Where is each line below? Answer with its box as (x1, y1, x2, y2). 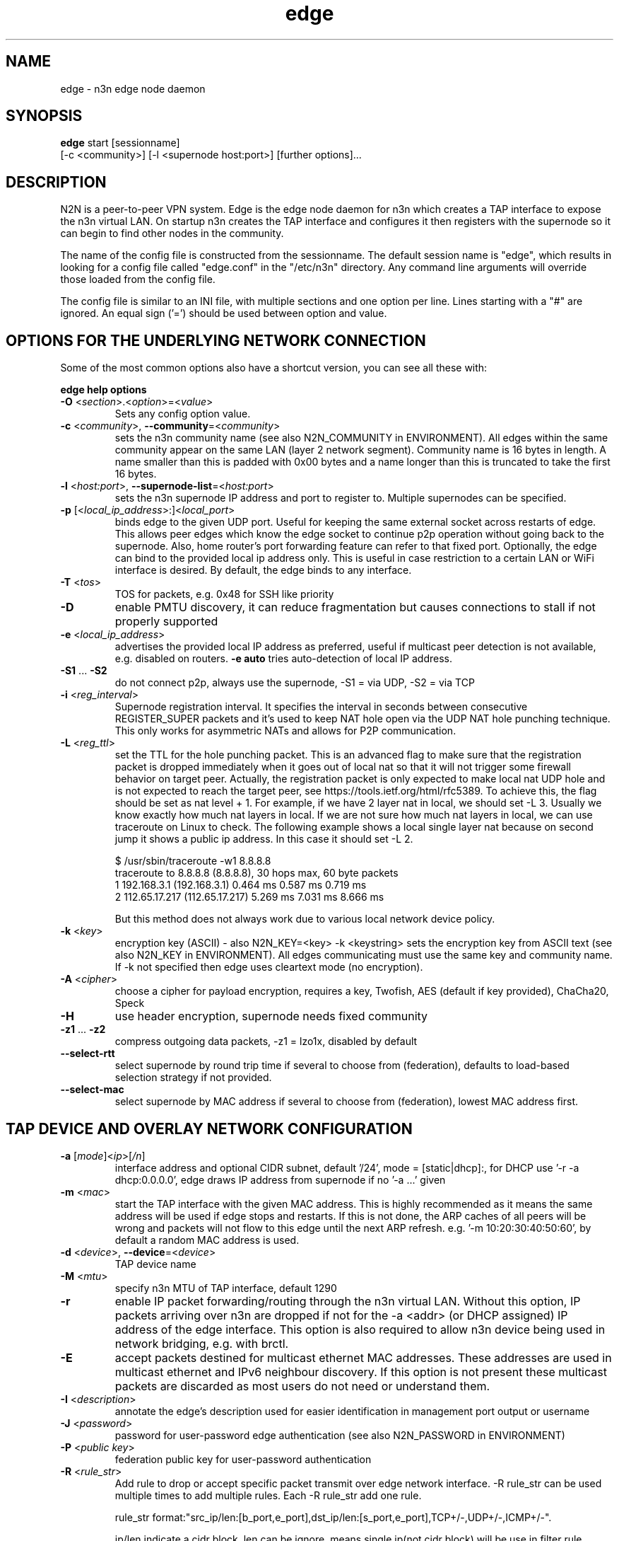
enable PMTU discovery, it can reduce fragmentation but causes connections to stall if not (114, 600, 596, 615)
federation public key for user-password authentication (114, 1453, 372, 1465)
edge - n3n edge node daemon (60, 82, 206, 95)
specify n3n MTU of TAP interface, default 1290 (114, 1281, 337, 1294)
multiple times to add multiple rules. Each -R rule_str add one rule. (114, 1489, 422, 1501)
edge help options (60, 383, 147, 396)
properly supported (114, 614, 218, 629)
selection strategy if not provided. (114, 1071, 272, 1084)
